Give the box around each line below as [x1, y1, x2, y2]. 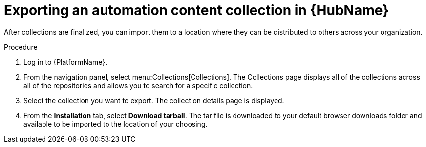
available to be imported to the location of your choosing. [23, 119, 208, 128]
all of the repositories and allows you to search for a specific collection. [23, 81, 253, 90]
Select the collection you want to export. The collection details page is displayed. [23, 96, 284, 105]
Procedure [4, 42, 38, 51]
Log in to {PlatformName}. [23, 57, 107, 66]
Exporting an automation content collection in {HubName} [4, 2, 389, 18]
